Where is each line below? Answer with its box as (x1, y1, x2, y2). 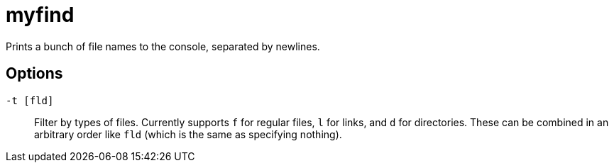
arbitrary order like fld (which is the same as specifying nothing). (34, 128, 342, 140)
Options (6, 65, 63, 83)
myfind (6, 3, 75, 27)
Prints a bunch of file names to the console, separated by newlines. (6, 40, 320, 52)
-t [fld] (6, 94, 54, 106)
